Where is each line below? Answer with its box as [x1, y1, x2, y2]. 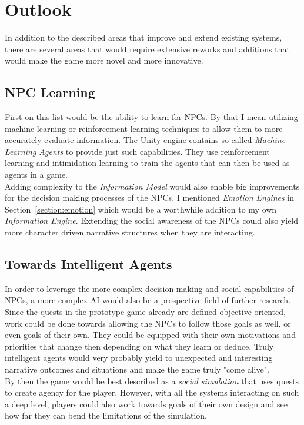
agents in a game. [5, 168, 68, 181]
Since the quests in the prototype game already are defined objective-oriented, [5, 306, 286, 318]
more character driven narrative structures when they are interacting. [5, 226, 255, 238]
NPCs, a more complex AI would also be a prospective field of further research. [5, 294, 291, 306]
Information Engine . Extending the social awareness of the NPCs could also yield [5, 214, 299, 227]
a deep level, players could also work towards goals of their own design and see [5, 397, 288, 410]
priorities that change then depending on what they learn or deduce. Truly [5, 340, 274, 352]
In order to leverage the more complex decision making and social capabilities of [5, 282, 294, 294]
